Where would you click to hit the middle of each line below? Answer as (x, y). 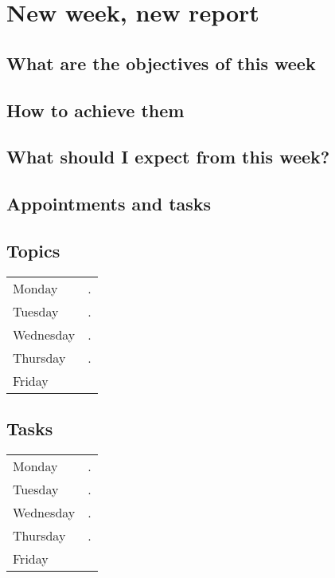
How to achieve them (95, 110)
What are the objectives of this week (161, 63)
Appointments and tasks (109, 204)
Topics (33, 250)
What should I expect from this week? (168, 157)
